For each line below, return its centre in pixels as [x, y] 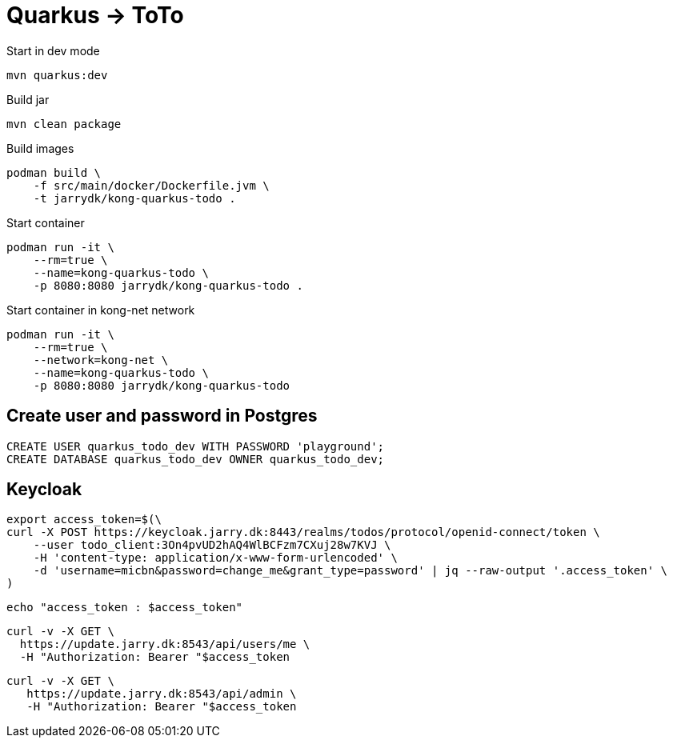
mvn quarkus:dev [57, 75]
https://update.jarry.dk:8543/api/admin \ [162, 694]
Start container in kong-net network [101, 310]
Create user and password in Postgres [162, 416]
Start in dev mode [53, 50]
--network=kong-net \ [101, 360]
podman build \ [54, 172]
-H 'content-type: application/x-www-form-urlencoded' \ [215, 558]
